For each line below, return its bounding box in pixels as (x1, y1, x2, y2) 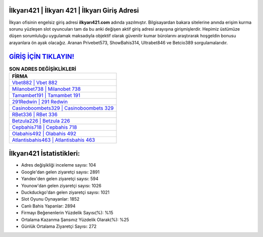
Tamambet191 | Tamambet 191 (12, 92, 80, 99)
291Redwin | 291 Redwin (12, 98, 68, 105)
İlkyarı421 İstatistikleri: (9, 150, 80, 158)
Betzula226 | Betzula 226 (12, 117, 70, 124)
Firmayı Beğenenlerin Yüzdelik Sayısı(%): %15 (21, 210, 113, 216)
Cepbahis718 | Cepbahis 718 (12, 124, 77, 131)
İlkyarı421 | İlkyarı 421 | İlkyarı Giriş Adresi (9, 6, 139, 15)
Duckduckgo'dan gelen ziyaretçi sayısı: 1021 (21, 189, 110, 195)
